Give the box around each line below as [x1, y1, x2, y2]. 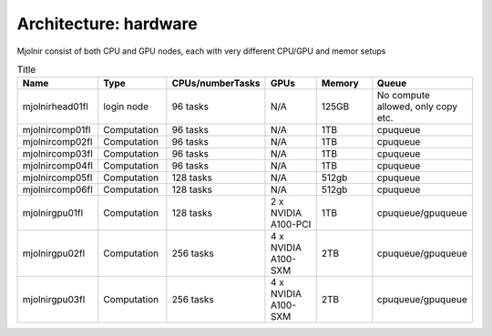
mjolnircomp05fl [22, 171, 93, 184]
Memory [321, 77, 359, 90]
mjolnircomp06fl [22, 183, 93, 196]
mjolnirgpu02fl [22, 247, 86, 260]
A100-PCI [270, 219, 312, 231]
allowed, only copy [376, 100, 458, 113]
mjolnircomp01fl [22, 124, 91, 137]
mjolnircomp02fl [22, 136, 93, 148]
